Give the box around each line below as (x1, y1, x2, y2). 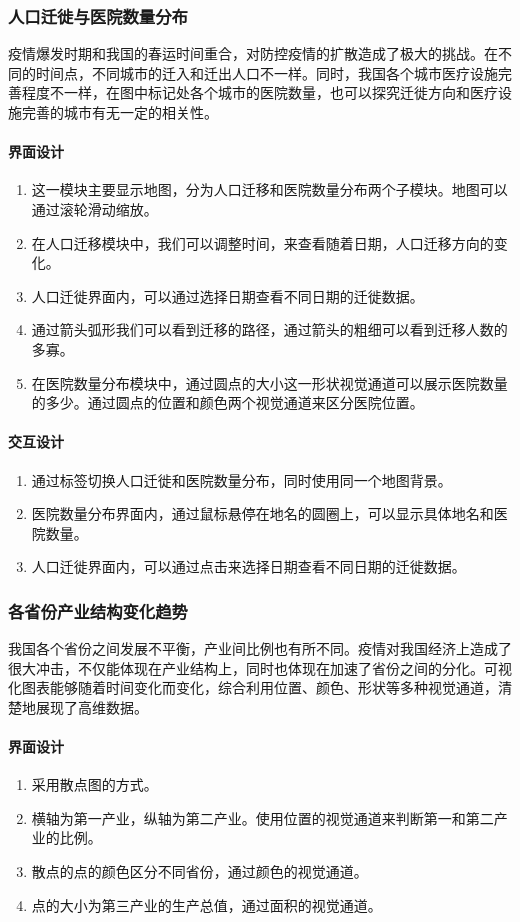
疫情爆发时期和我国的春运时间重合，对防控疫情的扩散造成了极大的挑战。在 (8, 43, 498, 64)
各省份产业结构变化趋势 (8, 598, 188, 623)
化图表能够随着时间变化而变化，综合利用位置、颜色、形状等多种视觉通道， (8, 677, 498, 698)
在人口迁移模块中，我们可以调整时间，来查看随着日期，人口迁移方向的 (31, 232, 494, 253)
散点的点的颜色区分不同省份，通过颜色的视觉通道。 (31, 861, 368, 882)
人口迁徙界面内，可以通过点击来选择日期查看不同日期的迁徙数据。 (31, 556, 466, 577)
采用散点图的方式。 (31, 774, 158, 795)
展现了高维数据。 (35, 696, 148, 717)
